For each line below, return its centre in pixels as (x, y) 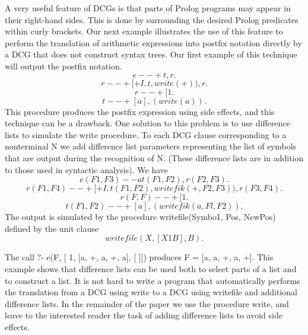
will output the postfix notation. (63, 66)
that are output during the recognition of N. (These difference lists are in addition (154, 157)
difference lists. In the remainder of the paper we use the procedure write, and (147, 303)
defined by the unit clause (52, 228)
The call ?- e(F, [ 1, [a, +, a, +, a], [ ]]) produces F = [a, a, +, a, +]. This (139, 257)
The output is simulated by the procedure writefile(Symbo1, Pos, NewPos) (140, 217)
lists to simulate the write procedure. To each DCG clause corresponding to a (146, 134)
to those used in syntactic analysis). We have (86, 169)
